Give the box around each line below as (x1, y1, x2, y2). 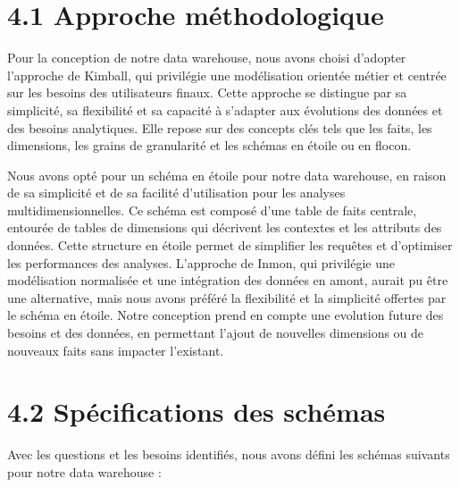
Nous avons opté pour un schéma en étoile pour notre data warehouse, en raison (7, 165, 447, 184)
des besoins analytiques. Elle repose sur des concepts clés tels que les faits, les (7, 118, 432, 137)
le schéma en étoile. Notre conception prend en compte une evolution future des (7, 306, 444, 324)
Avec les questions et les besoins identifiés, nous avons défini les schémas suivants (7, 445, 450, 464)
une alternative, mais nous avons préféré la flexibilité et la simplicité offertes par (7, 288, 447, 306)
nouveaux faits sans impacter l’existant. (7, 340, 224, 359)
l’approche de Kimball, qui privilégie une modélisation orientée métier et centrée (7, 65, 447, 84)
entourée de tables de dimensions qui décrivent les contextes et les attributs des (7, 218, 442, 237)
